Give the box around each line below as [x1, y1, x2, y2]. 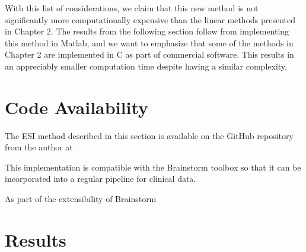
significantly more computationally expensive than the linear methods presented [5, 13, 296, 26]
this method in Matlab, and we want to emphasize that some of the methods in [5, 36, 294, 49]
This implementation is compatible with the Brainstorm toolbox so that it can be [5, 160, 301, 173]
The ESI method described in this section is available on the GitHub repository [5, 129, 294, 141]
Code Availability [5, 94, 149, 119]
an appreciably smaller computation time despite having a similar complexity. [5, 59, 287, 72]
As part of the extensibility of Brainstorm [5, 193, 157, 205]
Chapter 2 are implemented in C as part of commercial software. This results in [5, 48, 294, 61]
